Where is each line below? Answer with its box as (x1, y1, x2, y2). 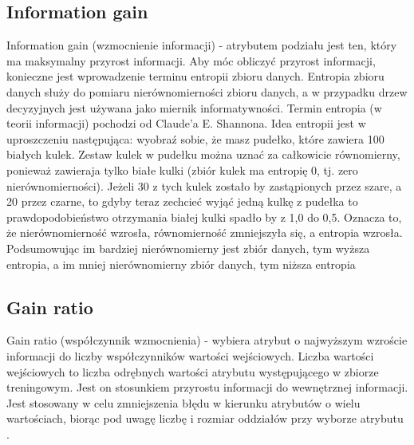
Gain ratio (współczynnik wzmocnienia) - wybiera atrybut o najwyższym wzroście (6, 332, 408, 349)
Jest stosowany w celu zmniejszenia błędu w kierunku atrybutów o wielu (6, 394, 361, 411)
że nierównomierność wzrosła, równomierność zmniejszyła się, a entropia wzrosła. (6, 224, 403, 241)
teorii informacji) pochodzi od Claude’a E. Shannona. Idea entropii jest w (6, 115, 366, 132)
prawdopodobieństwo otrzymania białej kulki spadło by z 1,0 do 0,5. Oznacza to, (6, 208, 402, 225)
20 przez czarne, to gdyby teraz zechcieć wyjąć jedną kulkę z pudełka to (6, 193, 358, 210)
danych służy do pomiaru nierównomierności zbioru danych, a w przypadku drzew (6, 83, 408, 100)
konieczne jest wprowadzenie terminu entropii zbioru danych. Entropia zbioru (6, 68, 384, 85)
